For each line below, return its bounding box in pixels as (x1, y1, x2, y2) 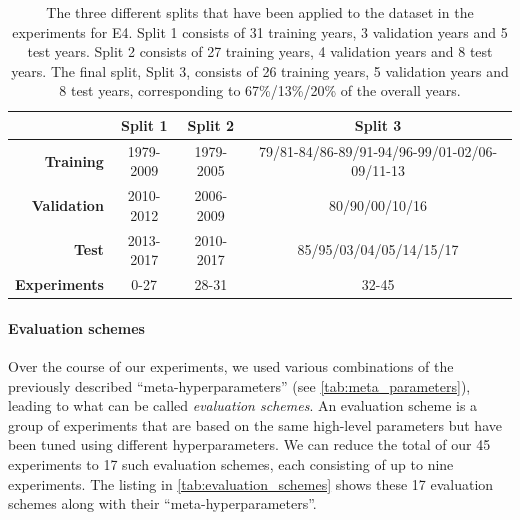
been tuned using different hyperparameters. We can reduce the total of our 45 (8, 434, 491, 455)
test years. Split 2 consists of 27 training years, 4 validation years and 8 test (27, 41, 493, 62)
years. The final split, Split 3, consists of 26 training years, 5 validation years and (11, 60, 509, 81)
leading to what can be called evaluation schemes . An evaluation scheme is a (8, 395, 478, 416)
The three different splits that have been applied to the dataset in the (46, 2, 474, 22)
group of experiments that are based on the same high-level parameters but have (8, 414, 502, 435)
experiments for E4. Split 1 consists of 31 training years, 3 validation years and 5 (12, 21, 508, 42)
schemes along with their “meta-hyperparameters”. (8, 493, 317, 514)
